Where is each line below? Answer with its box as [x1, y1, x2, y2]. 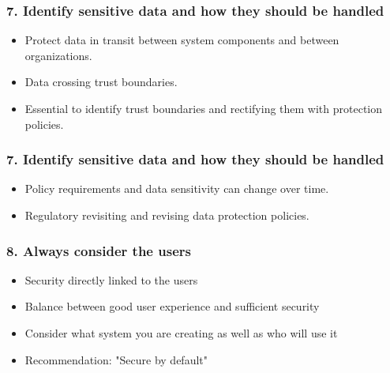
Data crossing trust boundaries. [24, 73, 178, 90]
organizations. [24, 47, 92, 63]
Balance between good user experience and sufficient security [24, 298, 320, 315]
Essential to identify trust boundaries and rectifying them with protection [24, 100, 383, 116]
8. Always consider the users [6, 240, 191, 260]
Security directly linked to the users [24, 271, 198, 288]
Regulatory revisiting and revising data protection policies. [24, 207, 309, 223]
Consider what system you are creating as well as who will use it [24, 325, 338, 341]
